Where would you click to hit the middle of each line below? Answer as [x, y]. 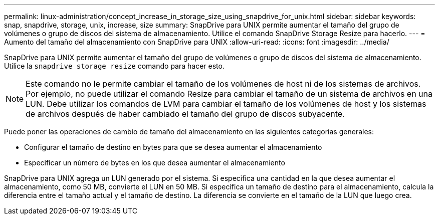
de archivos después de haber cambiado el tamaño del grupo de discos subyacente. [185, 114]
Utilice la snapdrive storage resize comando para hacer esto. [114, 66]
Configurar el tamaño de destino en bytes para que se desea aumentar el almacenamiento [173, 147]
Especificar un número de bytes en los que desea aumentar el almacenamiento [155, 163]
